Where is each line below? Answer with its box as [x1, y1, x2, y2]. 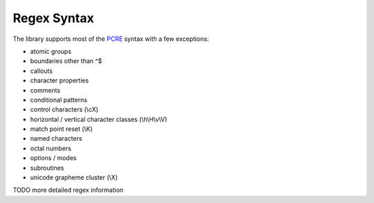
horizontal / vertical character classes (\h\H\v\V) [30, 115, 168, 123]
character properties [30, 76, 89, 85]
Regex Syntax [12, 10, 94, 26]
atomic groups [30, 47, 72, 55]
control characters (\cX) [30, 105, 98, 114]
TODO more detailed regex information [12, 186, 124, 194]
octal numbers [30, 144, 72, 152]
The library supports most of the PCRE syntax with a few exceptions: [12, 35, 209, 43]
